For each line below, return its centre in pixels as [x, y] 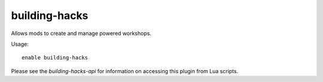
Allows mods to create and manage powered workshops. [81, 33]
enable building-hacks [55, 58]
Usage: [20, 44]
